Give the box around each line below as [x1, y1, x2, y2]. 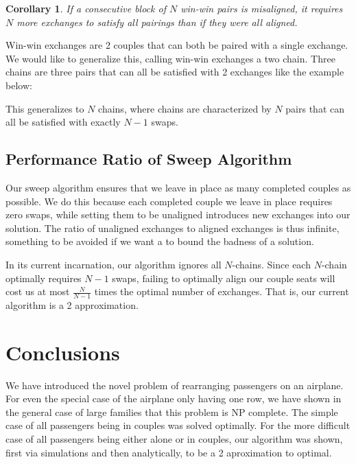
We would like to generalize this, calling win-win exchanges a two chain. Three [5, 51, 335, 65]
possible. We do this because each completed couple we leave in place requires [5, 194, 333, 208]
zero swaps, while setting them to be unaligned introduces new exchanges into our [5, 207, 351, 222]
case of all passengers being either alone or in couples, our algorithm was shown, [5, 432, 343, 446]
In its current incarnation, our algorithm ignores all [5, 257, 222, 271]
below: [5, 78, 32, 92]
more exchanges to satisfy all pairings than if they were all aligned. [16, 14, 298, 29]
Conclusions [5, 338, 120, 366]
